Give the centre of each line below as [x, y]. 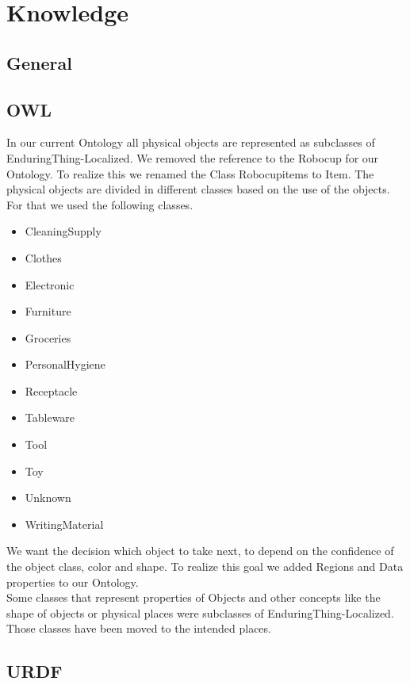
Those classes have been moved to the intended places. [139, 628]
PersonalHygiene [65, 364]
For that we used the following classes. [100, 204]
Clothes [43, 257]
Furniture [48, 311]
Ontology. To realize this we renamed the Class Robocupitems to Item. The [190, 173]
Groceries [48, 337]
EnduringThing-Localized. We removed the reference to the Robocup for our [193, 157]
